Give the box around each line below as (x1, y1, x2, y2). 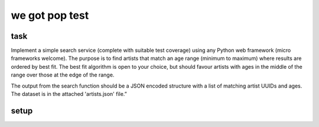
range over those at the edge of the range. (11, 71, 115, 79)
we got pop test (11, 9, 89, 22)
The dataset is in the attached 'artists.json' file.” (11, 91, 127, 98)
